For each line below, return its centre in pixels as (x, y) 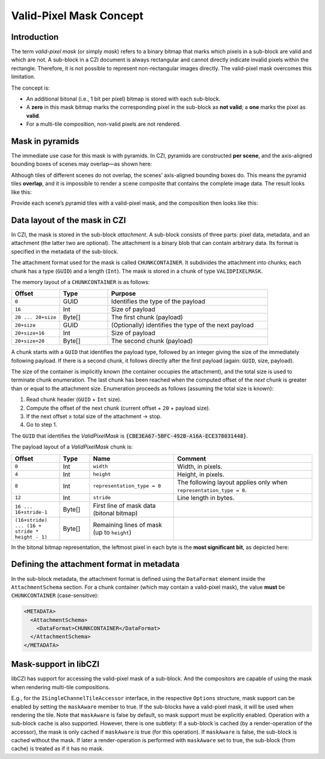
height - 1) (31, 537)
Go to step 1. (42, 425)
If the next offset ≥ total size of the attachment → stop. (94, 417)
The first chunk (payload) (147, 317)
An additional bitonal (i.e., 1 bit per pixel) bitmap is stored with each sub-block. (123, 99)
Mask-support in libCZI (55, 664)
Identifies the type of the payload (158, 302)
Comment (192, 459)
